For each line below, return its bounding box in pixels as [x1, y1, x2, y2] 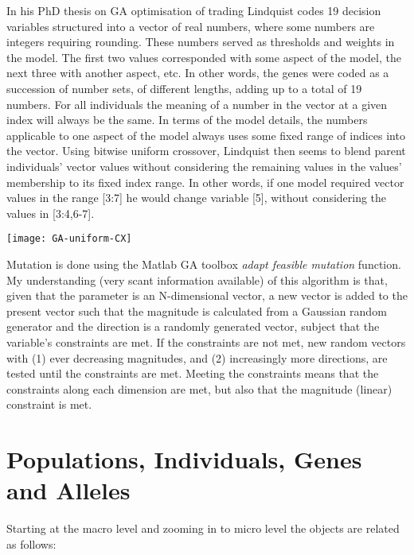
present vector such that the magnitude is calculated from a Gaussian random [6, 302, 387, 319]
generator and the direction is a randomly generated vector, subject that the [6, 318, 380, 335]
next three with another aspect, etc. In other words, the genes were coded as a [6, 64, 389, 81]
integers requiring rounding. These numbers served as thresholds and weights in [6, 33, 395, 50]
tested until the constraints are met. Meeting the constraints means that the [6, 365, 379, 382]
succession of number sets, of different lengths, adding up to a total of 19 [6, 80, 362, 96]
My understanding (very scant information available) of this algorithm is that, [6, 271, 388, 288]
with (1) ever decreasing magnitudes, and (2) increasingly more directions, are [6, 349, 388, 366]
